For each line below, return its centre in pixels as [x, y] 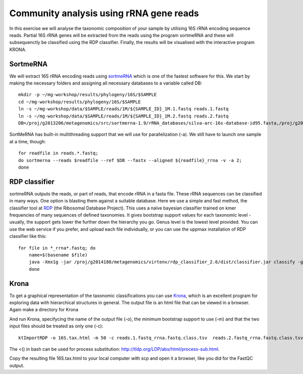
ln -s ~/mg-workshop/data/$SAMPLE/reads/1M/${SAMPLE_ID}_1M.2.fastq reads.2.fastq [123, 116]
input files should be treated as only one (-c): [56, 326]
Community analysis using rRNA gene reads [104, 13]
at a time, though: [28, 141]
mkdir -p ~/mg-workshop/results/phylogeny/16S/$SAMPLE [88, 95]
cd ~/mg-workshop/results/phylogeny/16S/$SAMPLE [80, 102]
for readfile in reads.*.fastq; [58, 153]
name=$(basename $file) [58, 255]
